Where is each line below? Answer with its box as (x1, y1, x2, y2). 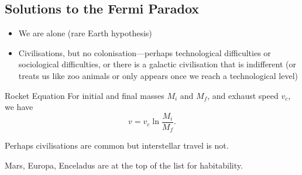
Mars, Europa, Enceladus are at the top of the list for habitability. (5, 159, 243, 171)
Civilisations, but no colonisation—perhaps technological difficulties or (18, 46, 271, 59)
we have (5, 101, 33, 113)
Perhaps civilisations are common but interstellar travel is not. (5, 139, 229, 152)
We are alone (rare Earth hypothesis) (18, 27, 152, 39)
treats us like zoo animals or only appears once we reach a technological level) (18, 69, 298, 81)
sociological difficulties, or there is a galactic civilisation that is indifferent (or (18, 58, 296, 70)
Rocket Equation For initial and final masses (5, 89, 164, 101)
